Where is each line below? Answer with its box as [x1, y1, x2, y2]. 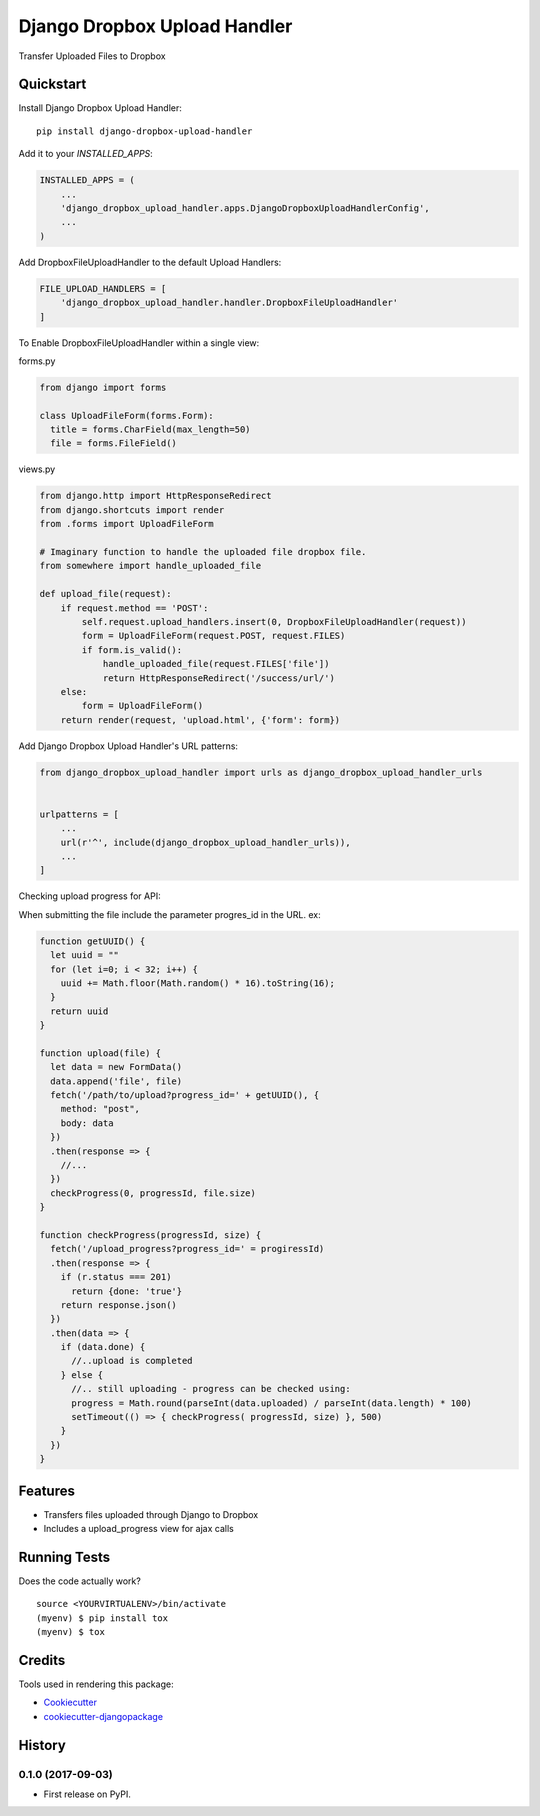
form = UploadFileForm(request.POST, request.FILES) [81, 630, 346, 642]
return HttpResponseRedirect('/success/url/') [102, 672, 335, 684]
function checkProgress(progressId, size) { [39, 1229, 262, 1240]
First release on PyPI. [43, 1788, 132, 1800]
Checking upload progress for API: [18, 890, 161, 902]
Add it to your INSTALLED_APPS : [18, 148, 154, 160]
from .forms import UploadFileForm [39, 518, 214, 530]
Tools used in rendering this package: [18, 1678, 174, 1690]
